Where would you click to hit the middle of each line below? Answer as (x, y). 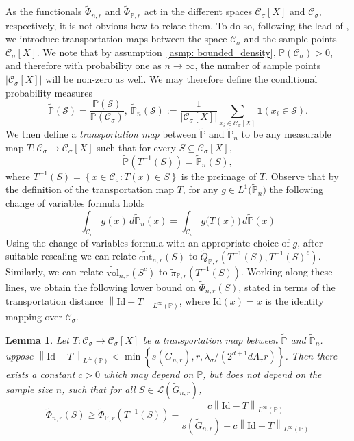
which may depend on (149, 374)
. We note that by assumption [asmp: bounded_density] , (156, 52)
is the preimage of (219, 176)
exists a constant (40, 374)
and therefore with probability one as (84, 65)
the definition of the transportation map (90, 189)
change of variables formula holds (75, 203)
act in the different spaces (198, 11)
